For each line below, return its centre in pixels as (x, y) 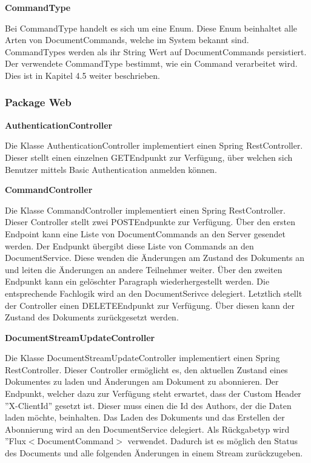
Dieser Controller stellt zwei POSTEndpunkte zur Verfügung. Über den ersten (150, 222)
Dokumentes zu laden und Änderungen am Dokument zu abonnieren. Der (142, 381)
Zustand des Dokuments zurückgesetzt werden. (92, 317)
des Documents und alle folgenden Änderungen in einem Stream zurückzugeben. (154, 453)
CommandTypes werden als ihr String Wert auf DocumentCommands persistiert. (156, 51)
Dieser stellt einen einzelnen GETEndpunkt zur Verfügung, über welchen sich (149, 157)
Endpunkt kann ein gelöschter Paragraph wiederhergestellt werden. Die (137, 281)
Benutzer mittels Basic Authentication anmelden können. (111, 169)
